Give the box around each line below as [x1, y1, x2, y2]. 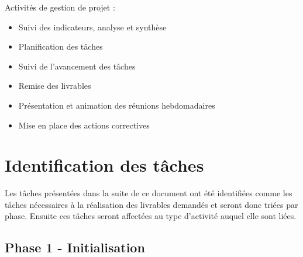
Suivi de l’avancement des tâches [18, 60, 136, 72]
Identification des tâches [5, 153, 204, 177]
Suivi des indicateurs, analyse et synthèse [18, 20, 167, 33]
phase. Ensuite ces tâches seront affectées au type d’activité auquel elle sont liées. [5, 210, 297, 222]
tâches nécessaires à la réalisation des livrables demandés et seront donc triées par [5, 198, 298, 210]
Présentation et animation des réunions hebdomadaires [18, 99, 215, 111]
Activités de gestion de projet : [5, 1, 115, 13]
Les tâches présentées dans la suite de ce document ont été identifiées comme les [5, 187, 292, 199]
